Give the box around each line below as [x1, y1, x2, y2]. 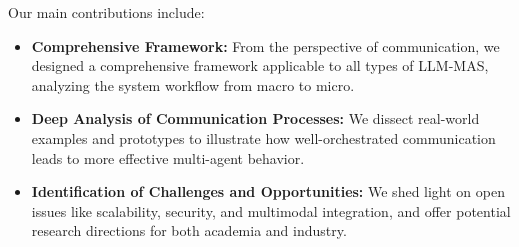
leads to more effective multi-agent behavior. [31, 147, 305, 168]
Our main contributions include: [8, 2, 205, 22]
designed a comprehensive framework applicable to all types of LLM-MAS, [31, 55, 489, 76]
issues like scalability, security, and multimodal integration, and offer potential [31, 200, 511, 221]
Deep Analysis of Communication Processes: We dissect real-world [31, 108, 480, 129]
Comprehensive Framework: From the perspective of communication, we [31, 35, 500, 56]
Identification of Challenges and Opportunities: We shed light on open [31, 181, 505, 202]
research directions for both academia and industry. [31, 220, 347, 241]
